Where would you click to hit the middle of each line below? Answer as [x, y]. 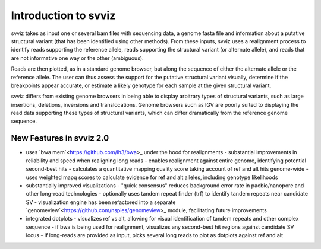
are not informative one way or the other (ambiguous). [77, 58]
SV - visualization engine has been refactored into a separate [101, 202]
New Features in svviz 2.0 [60, 138]
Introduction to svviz [63, 15]
